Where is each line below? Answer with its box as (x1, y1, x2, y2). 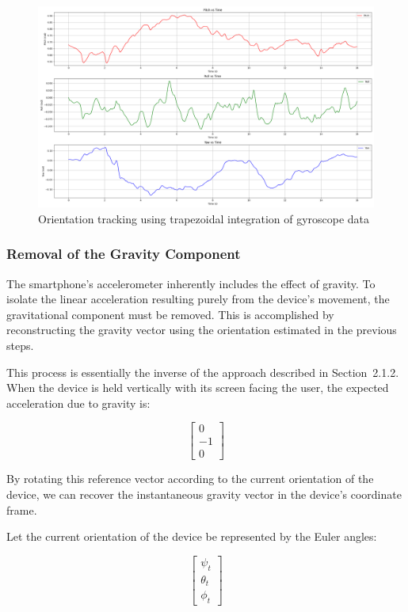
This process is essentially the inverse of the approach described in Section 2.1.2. (6, 363, 399, 380)
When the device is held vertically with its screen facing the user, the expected (6, 379, 389, 396)
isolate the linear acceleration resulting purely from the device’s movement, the (6, 291, 390, 307)
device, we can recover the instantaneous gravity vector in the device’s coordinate (6, 486, 402, 503)
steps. (6, 337, 34, 354)
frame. (6, 501, 37, 518)
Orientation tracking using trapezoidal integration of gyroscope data (38, 210, 370, 226)
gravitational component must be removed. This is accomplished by (6, 306, 334, 322)
